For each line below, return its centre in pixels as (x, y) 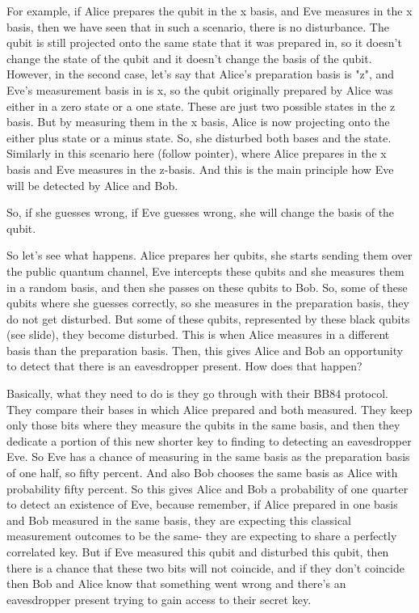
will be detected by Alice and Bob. (92, 185)
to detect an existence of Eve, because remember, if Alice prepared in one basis (202, 504)
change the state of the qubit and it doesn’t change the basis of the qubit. (189, 58)
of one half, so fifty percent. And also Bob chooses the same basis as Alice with (202, 473)
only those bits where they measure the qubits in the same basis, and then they (203, 425)
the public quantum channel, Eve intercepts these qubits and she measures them (205, 271)
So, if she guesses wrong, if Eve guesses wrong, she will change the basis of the (201, 212)
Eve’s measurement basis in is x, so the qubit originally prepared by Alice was (200, 89)
